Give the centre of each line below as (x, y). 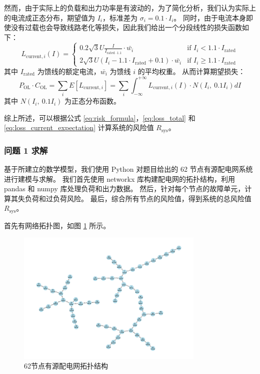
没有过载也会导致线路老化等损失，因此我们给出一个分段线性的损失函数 (126, 27)
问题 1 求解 (26, 150)
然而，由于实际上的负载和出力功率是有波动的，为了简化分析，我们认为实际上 (130, 8)
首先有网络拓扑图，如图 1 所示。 (57, 225)
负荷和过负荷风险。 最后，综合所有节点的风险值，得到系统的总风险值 (138, 198)
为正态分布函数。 (92, 101)
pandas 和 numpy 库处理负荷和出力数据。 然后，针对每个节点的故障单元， (124, 189)
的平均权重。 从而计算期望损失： (191, 71)
